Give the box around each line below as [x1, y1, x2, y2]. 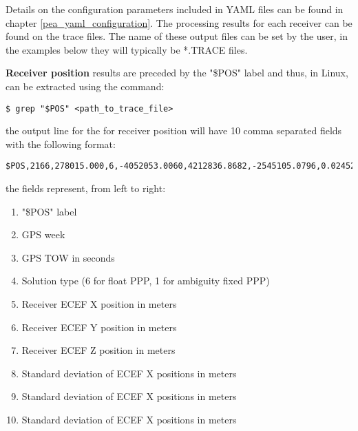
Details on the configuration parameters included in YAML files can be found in [6, 2, 344, 16]
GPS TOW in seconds [21, 250, 115, 264]
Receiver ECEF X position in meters [21, 297, 177, 311]
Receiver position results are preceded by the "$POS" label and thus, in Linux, [6, 65, 348, 80]
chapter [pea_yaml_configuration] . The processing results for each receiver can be [6, 15, 352, 30]
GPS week [21, 227, 65, 242]
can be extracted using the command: [6, 78, 165, 93]
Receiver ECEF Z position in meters [21, 343, 176, 357]
